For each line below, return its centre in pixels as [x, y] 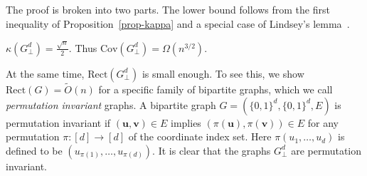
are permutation [326, 150]
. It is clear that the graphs [212, 150]
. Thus [83, 47]
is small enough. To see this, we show [223, 73]
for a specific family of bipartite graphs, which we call [216, 89]
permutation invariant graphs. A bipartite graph [111, 104]
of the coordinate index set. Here [200, 136]
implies [186, 122]
